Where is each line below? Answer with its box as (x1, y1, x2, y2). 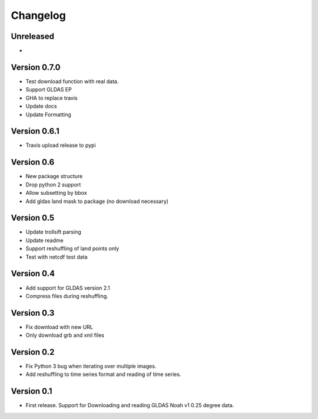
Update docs (25, 103, 57, 110)
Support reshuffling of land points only (25, 245, 120, 252)
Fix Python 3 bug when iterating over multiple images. (25, 363, 157, 370)
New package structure (25, 173, 83, 180)
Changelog (11, 9, 66, 22)
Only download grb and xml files (25, 332, 104, 339)
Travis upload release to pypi (25, 142, 97, 149)
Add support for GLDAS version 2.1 (25, 284, 110, 292)
